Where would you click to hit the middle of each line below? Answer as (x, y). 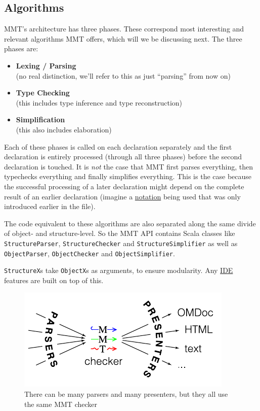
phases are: (21, 48)
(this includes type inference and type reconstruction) (99, 102)
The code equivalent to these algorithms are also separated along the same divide (130, 223)
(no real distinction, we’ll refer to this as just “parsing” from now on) (123, 75)
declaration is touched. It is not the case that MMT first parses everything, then (129, 166)
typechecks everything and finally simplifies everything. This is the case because (128, 176)
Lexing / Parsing (46, 65)
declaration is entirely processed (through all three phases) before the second (123, 157)
